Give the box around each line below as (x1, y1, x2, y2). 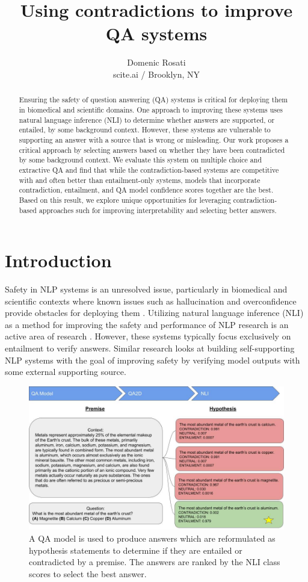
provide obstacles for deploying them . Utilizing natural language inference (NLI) (5, 306, 304, 319)
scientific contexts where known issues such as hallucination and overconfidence (5, 294, 297, 307)
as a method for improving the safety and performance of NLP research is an (5, 318, 289, 330)
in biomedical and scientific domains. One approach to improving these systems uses (19, 104, 283, 114)
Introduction (5, 248, 112, 273)
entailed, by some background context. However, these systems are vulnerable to (19, 125, 271, 135)
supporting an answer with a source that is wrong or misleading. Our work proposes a (19, 134, 289, 144)
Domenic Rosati (127, 56, 186, 69)
